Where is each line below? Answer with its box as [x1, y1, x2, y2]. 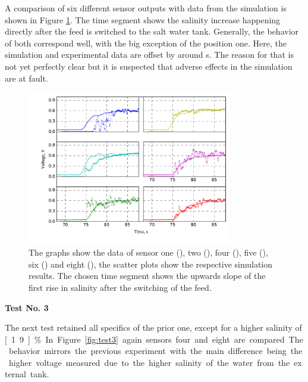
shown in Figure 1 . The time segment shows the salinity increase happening [5, 13, 281, 26]
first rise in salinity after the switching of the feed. [29, 281, 212, 293]
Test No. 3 [5, 301, 49, 313]
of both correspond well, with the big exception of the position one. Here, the [5, 36, 287, 49]
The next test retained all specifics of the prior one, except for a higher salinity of [5, 321, 302, 334]
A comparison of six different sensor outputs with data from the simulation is [5, 2, 287, 14]
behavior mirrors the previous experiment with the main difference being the [8, 344, 303, 357]
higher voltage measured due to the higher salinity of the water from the [8, 356, 290, 368]
